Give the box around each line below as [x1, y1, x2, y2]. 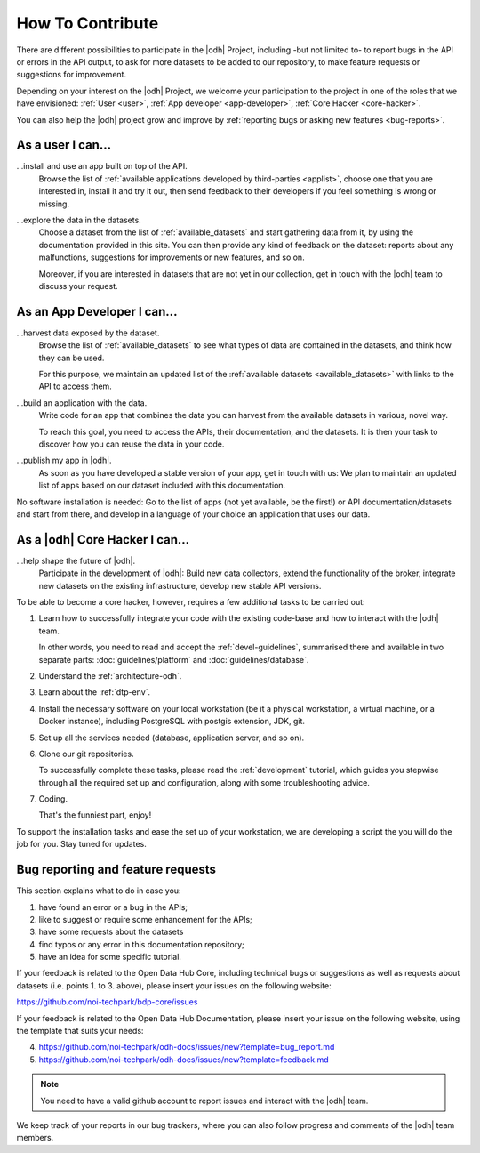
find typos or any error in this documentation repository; [38, 939, 244, 949]
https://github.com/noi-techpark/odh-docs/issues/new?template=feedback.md [38, 1054, 329, 1065]
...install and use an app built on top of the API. [16, 161, 188, 172]
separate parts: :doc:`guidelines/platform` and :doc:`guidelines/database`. [38, 654, 309, 665]
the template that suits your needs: [16, 1026, 144, 1036]
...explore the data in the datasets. [16, 214, 141, 225]
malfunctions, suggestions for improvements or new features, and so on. [38, 252, 306, 262]
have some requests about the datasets [38, 926, 184, 938]
